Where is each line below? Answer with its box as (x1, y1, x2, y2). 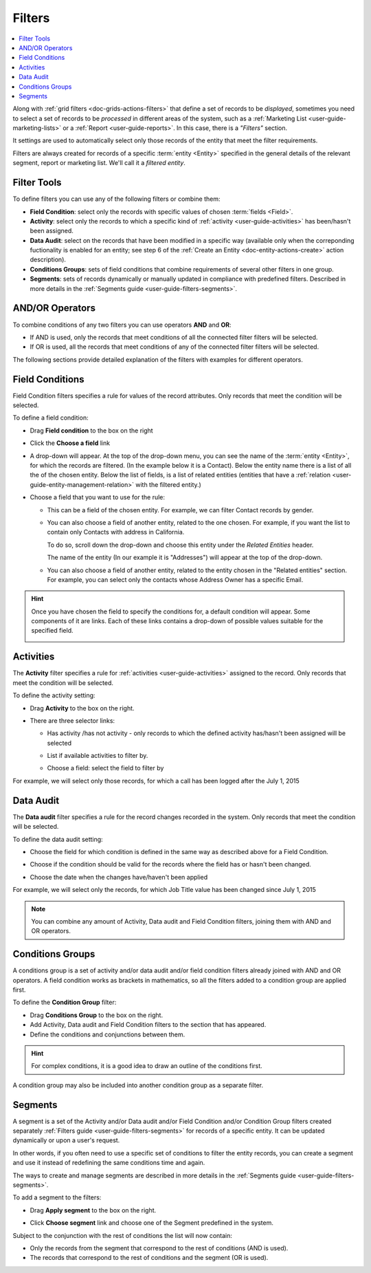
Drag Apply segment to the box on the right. (30, 1206, 157, 1214)
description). (30, 255, 67, 264)
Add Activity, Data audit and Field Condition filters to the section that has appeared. (30, 1021, 267, 1029)
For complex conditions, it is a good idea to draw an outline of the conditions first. (31, 1062, 262, 1070)
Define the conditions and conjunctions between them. (30, 1030, 185, 1038)
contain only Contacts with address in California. (47, 528, 185, 536)
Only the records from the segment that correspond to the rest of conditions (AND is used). (30, 1243, 289, 1252)
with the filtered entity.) (135, 480, 202, 488)
